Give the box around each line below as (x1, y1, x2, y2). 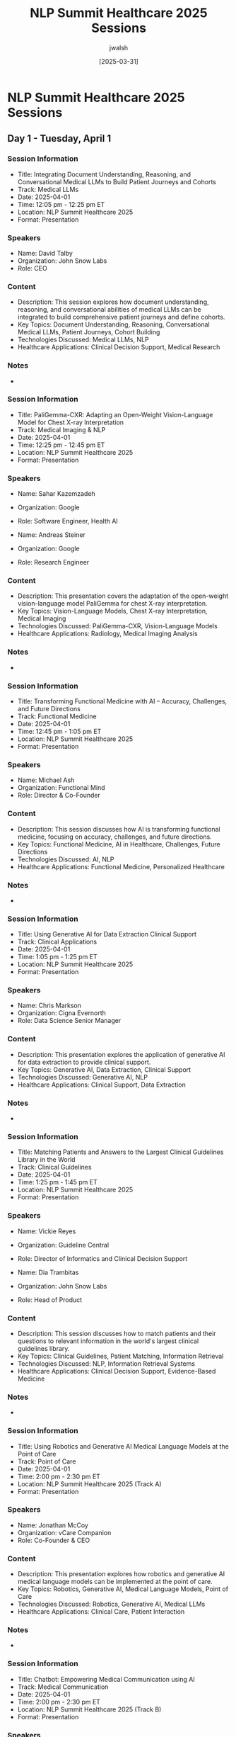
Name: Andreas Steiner (17, 531, 86, 539)
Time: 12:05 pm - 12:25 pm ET (17, 200, 105, 208)
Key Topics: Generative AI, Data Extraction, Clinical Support (17, 1065, 191, 1074)
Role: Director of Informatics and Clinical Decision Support (17, 1254, 188, 1262)
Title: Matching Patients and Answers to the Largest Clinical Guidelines (17, 1148, 224, 1156)
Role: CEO (17, 264, 47, 272)
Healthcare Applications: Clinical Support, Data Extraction (17, 1080, 186, 1089)
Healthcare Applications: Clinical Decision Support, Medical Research (17, 343, 220, 351)
